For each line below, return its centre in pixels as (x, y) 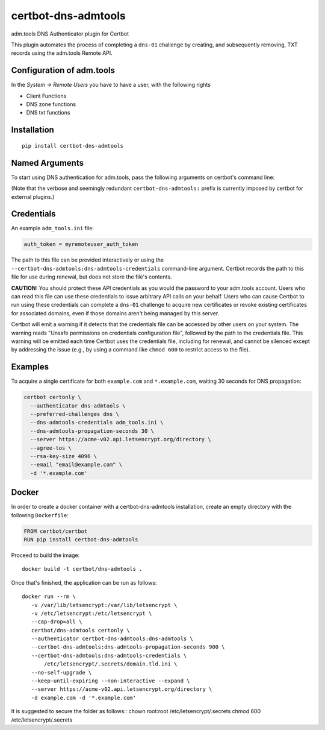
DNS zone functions (51, 104)
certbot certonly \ (52, 397)
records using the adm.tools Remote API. (62, 53)
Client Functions (46, 96)
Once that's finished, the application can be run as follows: (84, 582)
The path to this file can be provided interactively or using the (88, 260)
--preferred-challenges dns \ (75, 414)
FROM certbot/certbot (56, 531)
